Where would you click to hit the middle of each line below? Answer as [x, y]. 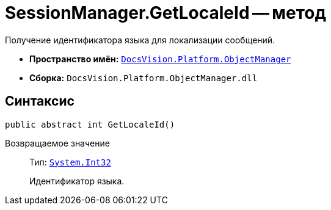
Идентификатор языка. [77, 181]
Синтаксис [40, 101]
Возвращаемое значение [57, 143]
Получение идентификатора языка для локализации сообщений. [140, 40]
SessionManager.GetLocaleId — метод [166, 13]
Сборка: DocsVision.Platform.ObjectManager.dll [144, 78]
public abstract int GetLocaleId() [90, 124]
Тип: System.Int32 [70, 162]
